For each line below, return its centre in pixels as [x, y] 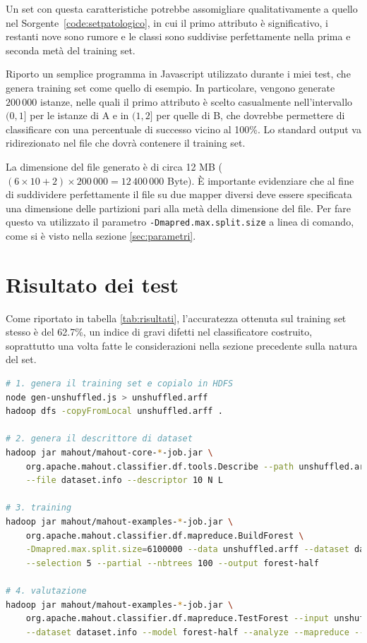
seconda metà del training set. [71, 50]
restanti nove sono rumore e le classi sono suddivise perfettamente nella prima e [178, 36]
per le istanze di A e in [79, 115]
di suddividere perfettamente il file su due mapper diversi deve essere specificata [179, 194]
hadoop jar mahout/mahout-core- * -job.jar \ [109, 453]
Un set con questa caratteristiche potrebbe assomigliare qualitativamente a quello [182, 8]
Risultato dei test [92, 284]
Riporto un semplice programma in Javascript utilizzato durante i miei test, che [178, 74]
